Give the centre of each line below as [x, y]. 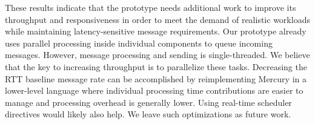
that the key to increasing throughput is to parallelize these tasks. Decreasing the [156, 66]
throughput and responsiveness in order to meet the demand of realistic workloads [157, 19]
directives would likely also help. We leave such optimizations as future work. [148, 114]
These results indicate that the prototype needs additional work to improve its [151, 7]
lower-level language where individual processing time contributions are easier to [154, 90]
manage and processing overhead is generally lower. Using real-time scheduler [148, 102]
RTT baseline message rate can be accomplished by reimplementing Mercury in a [156, 78]
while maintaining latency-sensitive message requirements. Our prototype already [156, 31]
